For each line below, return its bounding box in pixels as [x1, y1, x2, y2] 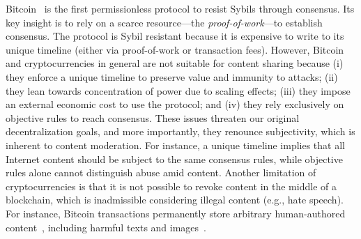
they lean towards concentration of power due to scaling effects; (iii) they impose [6, 83, 351, 98]
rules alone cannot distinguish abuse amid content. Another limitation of [6, 165, 316, 180]
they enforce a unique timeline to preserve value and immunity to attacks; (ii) [6, 69, 338, 84]
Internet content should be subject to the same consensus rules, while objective [6, 151, 343, 166]
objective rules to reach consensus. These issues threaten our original [6, 110, 300, 125]
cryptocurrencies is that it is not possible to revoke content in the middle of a [6, 178, 337, 193]
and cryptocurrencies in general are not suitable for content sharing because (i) [6, 56, 344, 70]
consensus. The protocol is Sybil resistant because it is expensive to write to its [6, 29, 344, 43]
